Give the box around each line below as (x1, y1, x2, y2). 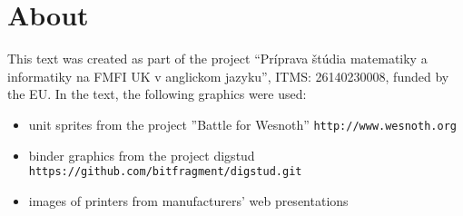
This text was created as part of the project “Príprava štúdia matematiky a (7, 49, 428, 68)
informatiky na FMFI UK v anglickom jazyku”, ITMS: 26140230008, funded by (7, 66, 449, 85)
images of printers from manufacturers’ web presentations (28, 191, 349, 210)
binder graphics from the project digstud (28, 145, 255, 164)
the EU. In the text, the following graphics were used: (7, 84, 307, 103)
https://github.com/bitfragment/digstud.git (28, 165, 302, 179)
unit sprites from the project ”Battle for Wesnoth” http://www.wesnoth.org (28, 114, 457, 133)
